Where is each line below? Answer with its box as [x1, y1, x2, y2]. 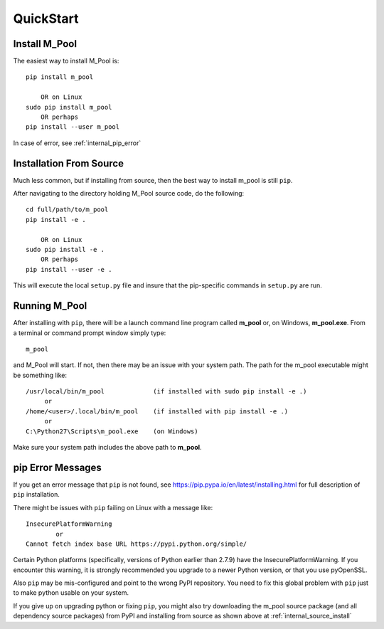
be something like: [13, 371, 68, 379]
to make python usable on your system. [13, 588, 129, 597]
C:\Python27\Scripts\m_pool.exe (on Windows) [26, 427, 198, 435]
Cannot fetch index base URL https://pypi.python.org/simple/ [26, 539, 247, 548]
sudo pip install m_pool [26, 103, 112, 111]
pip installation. [13, 490, 60, 499]
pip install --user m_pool [26, 123, 120, 131]
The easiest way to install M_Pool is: [13, 57, 119, 65]
